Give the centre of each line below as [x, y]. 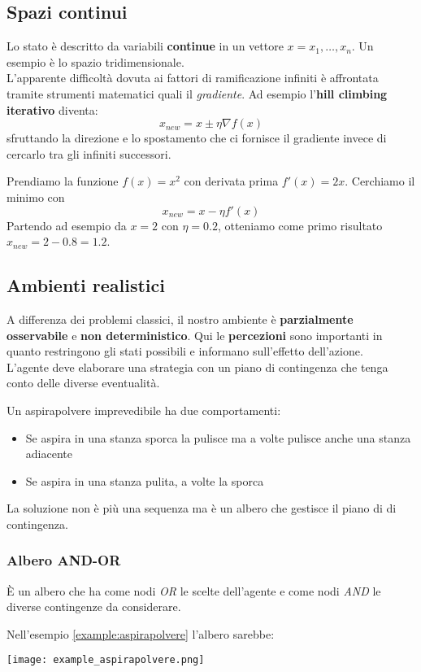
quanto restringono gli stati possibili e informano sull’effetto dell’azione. [185, 351]
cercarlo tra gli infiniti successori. [89, 153]
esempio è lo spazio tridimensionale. [95, 61]
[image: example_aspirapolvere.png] [106, 660]
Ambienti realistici [86, 285]
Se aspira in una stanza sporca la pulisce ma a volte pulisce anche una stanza [218, 437]
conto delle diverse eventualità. [83, 383]
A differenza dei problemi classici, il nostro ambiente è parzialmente [180, 319]
